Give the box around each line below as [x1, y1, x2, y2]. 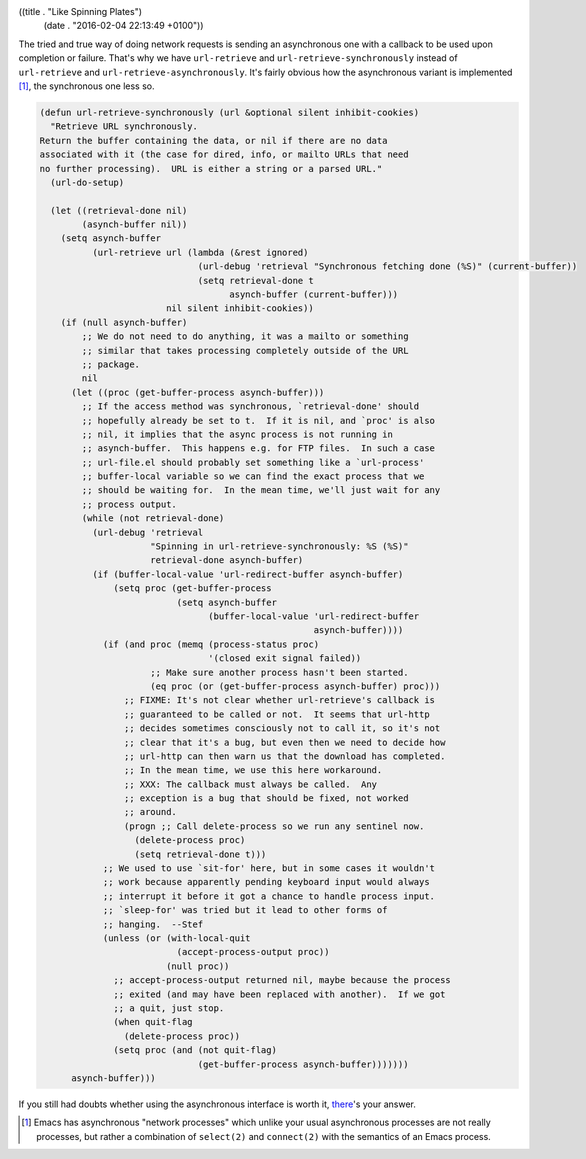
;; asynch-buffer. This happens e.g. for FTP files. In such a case [81, 443, 435, 454]
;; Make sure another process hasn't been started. [150, 666, 409, 678]
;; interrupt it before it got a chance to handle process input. [102, 890, 435, 902]
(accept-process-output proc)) [176, 946, 330, 958]
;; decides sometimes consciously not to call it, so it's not [123, 723, 441, 734]
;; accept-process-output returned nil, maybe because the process [113, 975, 452, 986]
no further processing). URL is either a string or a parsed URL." [39, 163, 383, 174]
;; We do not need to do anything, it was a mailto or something [81, 331, 409, 342]
